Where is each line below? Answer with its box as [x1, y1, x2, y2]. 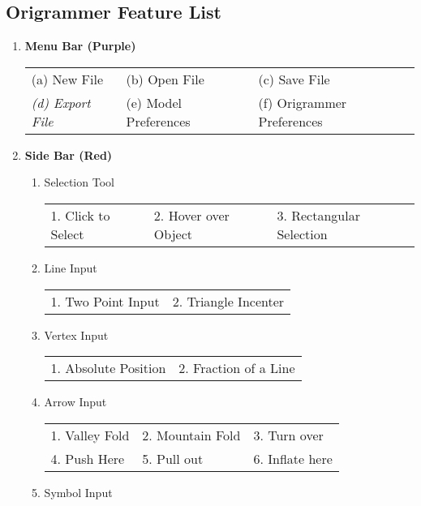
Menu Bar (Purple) [24, 37, 136, 54]
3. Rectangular [277, 205, 360, 225]
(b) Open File [126, 69, 204, 88]
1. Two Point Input [50, 291, 160, 311]
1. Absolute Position [50, 358, 166, 378]
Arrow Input [44, 393, 107, 410]
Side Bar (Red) [24, 146, 113, 163]
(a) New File [31, 69, 104, 88]
